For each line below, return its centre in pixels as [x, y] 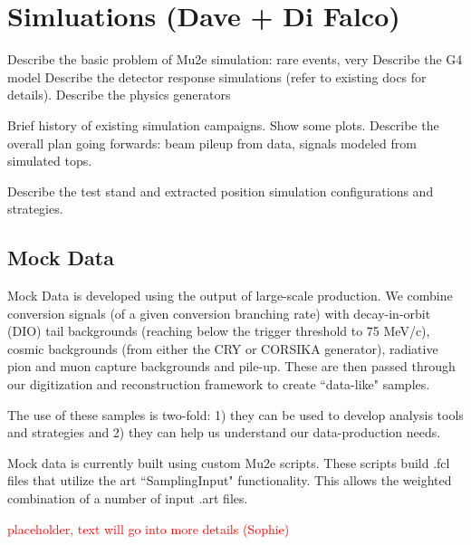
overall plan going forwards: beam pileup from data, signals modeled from [212, 143]
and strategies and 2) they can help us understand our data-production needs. [224, 432]
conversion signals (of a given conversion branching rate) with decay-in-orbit [219, 313]
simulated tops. [50, 161]
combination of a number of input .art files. [128, 498]
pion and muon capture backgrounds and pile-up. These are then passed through [231, 366]
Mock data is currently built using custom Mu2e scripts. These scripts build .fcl [229, 462]
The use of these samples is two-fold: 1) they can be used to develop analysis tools [235, 414]
